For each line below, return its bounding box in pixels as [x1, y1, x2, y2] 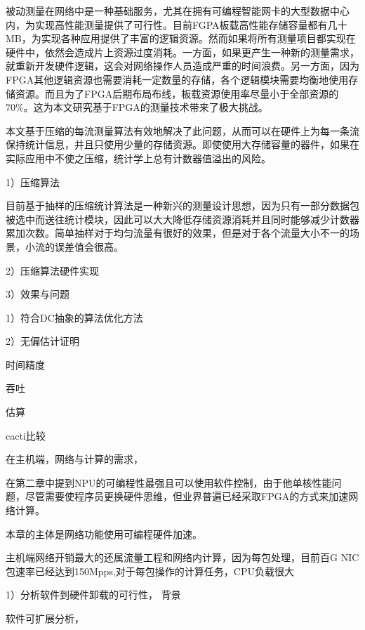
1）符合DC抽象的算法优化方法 [6, 310, 143, 324]
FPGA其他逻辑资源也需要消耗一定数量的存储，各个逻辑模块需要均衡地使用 [6, 72, 349, 86]
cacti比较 [6, 428, 46, 442]
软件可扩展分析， [6, 611, 84, 625]
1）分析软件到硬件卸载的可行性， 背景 [6, 587, 181, 602]
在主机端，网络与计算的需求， [6, 452, 143, 466]
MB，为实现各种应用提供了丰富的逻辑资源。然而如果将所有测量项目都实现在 [6, 31, 356, 46]
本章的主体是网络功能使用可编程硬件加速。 [6, 526, 202, 541]
